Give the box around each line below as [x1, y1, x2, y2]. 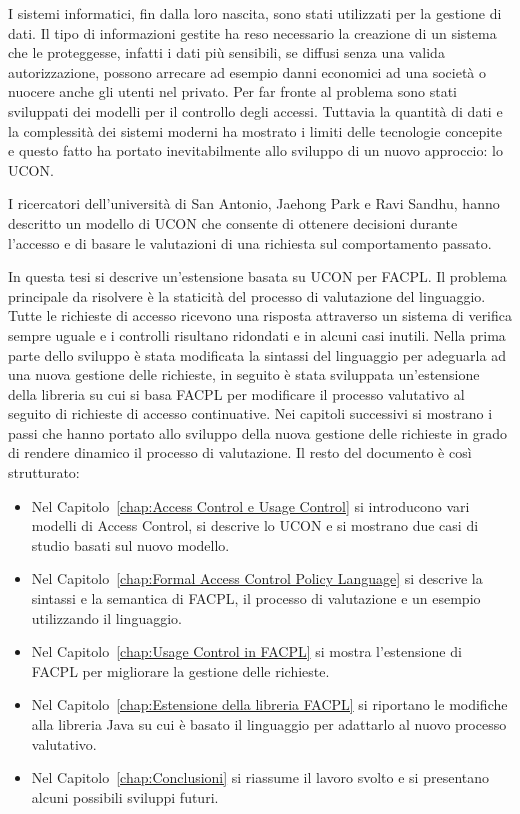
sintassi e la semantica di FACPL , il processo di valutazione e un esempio [31, 588, 481, 609]
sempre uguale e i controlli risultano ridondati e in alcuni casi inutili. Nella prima [8, 324, 506, 345]
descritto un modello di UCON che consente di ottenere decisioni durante [8, 212, 458, 233]
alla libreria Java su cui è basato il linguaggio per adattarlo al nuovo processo [31, 714, 507, 734]
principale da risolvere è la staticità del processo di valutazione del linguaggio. [8, 285, 486, 306]
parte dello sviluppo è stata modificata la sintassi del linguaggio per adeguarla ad [8, 344, 506, 365]
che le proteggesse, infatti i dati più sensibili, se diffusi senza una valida [8, 42, 445, 63]
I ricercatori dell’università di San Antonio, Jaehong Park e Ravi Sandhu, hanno [8, 193, 500, 214]
